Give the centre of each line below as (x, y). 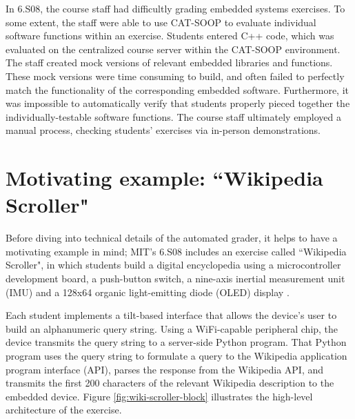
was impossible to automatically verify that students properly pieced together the (178, 103)
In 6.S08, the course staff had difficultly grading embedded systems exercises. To (175, 8)
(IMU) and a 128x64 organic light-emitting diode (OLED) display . (148, 292)
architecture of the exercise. (64, 410)
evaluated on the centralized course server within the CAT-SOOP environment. (173, 49)
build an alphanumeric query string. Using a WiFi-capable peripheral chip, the (172, 328)
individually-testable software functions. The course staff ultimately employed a (173, 116)
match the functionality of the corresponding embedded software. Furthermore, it (177, 89)
